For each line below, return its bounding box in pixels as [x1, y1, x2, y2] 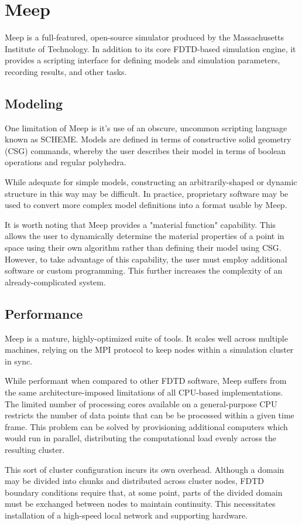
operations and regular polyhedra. [5, 156, 126, 168]
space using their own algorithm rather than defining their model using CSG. [5, 241, 282, 254]
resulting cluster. [5, 443, 65, 455]
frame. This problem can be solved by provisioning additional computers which [5, 420, 288, 432]
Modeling [5, 94, 63, 112]
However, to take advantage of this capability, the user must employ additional [5, 253, 287, 265]
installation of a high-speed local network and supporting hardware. [5, 509, 248, 521]
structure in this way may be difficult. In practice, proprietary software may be [5, 187, 289, 199]
